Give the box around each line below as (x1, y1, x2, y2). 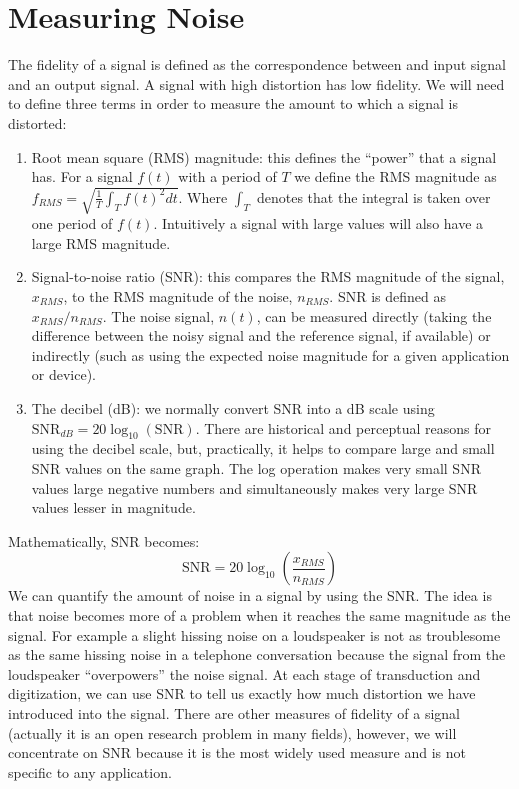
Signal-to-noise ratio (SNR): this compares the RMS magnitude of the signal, (31, 266, 505, 287)
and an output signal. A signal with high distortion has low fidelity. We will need (8, 73, 505, 94)
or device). (31, 364, 97, 385)
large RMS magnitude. (31, 232, 171, 253)
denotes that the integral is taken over (256, 186, 491, 207)
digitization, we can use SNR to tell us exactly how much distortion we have (8, 683, 476, 704)
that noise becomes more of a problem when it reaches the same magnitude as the (8, 604, 511, 625)
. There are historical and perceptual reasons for (195, 417, 491, 438)
